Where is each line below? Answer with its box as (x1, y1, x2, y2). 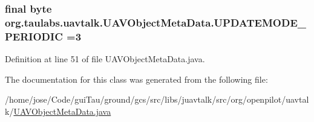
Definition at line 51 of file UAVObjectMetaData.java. (5, 53, 205, 65)
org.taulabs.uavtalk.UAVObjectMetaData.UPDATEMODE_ (5, 14, 306, 30)
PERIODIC (5, 28, 63, 43)
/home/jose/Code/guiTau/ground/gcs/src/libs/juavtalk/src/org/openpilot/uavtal (5, 93, 309, 106)
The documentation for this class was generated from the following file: (5, 72, 268, 85)
